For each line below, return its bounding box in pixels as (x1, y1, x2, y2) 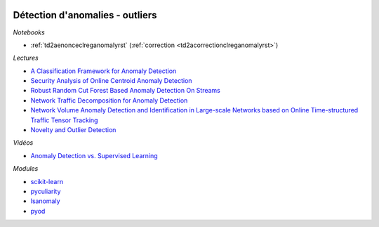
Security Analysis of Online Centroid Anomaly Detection (30, 77, 192, 85)
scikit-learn (30, 177, 63, 186)
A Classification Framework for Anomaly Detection (30, 67, 177, 75)
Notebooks (13, 28, 45, 37)
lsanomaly (30, 197, 60, 205)
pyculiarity (30, 187, 61, 195)
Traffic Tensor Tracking (30, 116, 98, 124)
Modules (13, 164, 39, 173)
